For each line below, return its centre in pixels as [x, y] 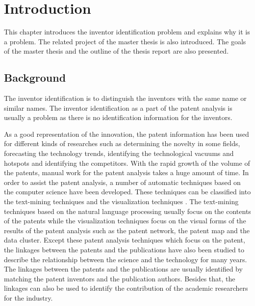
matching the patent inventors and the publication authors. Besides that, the [120, 278]
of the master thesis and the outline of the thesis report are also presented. [116, 51]
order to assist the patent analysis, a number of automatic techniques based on [122, 182]
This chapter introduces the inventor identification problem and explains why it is [127, 32]
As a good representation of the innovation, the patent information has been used [127, 134]
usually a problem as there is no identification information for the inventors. [118, 117]
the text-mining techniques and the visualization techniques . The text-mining [121, 201]
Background [35, 77]
